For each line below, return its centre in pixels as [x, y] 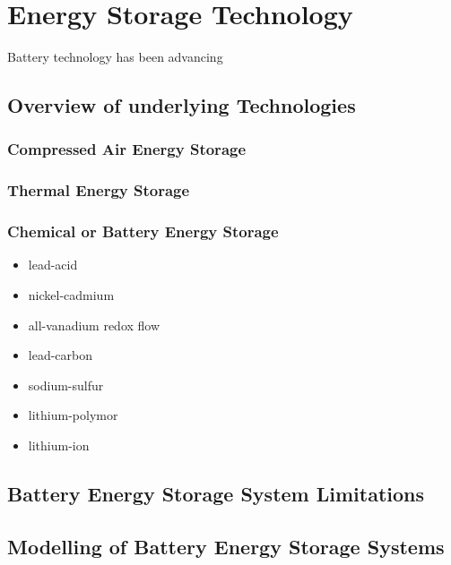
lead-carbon [61, 355]
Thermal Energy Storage [99, 190]
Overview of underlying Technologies [182, 105]
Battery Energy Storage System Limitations [216, 493]
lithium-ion [59, 445]
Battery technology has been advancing [115, 57]
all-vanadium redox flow [94, 325]
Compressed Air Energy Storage [127, 149]
